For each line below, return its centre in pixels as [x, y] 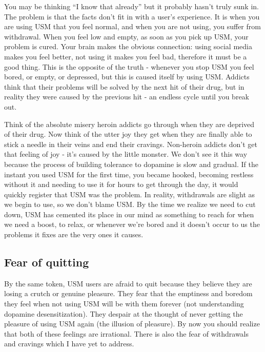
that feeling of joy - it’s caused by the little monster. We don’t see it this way [126, 154]
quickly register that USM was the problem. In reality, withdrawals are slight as [130, 194]
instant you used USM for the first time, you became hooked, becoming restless [129, 174]
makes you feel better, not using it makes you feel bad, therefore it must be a [126, 56]
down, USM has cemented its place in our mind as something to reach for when [129, 214]
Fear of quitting [47, 262]
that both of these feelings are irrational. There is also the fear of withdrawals [127, 333]
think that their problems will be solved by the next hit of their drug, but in [124, 86]
